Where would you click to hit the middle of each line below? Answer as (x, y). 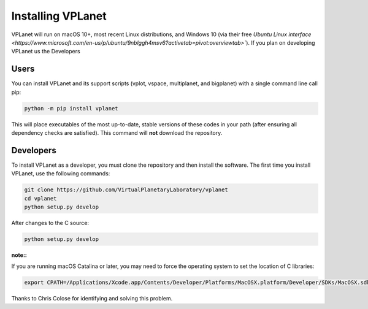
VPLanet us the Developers (46, 51)
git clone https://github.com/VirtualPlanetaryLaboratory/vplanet (126, 190)
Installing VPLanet (59, 16)
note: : (19, 255)
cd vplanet (40, 198)
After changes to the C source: (50, 223)
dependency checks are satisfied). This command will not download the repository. (117, 132)
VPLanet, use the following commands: (61, 174)
